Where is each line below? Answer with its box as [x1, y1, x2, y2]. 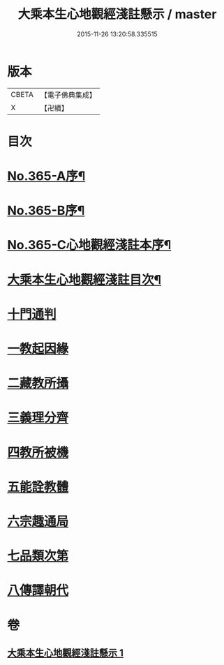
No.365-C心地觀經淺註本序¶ [7, 237, 172, 253]
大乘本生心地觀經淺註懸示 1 [7, 647, 124, 659]
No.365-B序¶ [7, 203, 85, 218]
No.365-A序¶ [7, 168, 86, 184]
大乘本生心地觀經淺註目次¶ [7, 271, 162, 287]
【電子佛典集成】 [40, 90, 96, 100]
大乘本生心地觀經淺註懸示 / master [17, 6, 217, 22]
